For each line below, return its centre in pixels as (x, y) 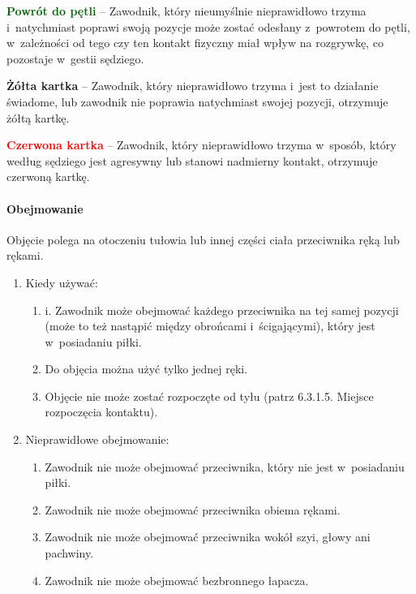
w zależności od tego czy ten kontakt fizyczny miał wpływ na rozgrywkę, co (195, 43)
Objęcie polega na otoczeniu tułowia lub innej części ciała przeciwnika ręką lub (203, 239)
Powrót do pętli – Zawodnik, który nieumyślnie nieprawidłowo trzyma (187, 11)
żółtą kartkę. (38, 117)
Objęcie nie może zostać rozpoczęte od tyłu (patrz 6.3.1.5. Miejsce (209, 396)
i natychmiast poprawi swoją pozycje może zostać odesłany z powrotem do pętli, (208, 26)
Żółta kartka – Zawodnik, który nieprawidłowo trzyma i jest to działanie (193, 86)
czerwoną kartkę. (48, 176)
